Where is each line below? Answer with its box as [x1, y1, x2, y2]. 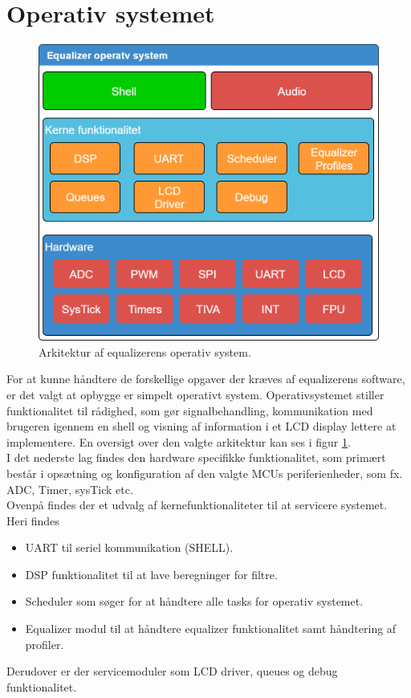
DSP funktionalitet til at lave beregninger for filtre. [25, 565, 278, 582]
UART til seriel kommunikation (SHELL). [25, 539, 234, 556]
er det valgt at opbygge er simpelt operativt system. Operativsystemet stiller [6, 386, 385, 402]
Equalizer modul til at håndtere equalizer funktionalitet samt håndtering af [25, 620, 397, 637]
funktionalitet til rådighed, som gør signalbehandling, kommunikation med [6, 402, 373, 418]
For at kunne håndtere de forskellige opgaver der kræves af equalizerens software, [6, 370, 405, 387]
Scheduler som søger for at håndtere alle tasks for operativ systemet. [25, 593, 364, 610]
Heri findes [6, 512, 59, 529]
